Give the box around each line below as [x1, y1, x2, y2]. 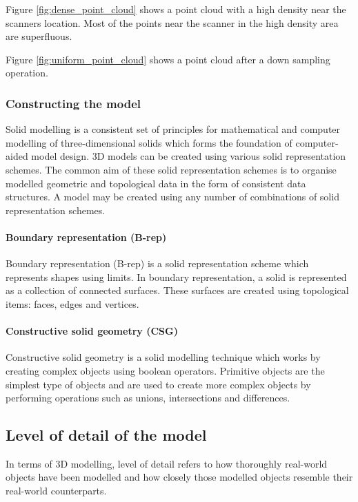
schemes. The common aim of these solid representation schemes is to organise [6, 162, 337, 176]
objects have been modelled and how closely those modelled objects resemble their [6, 470, 353, 484]
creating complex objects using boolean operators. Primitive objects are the [6, 363, 325, 377]
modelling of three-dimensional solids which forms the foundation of [6, 135, 292, 149]
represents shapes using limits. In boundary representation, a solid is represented [6, 269, 347, 284]
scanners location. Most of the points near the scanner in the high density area [6, 15, 339, 30]
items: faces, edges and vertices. [6, 296, 139, 311]
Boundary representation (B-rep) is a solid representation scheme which [6, 256, 309, 271]
